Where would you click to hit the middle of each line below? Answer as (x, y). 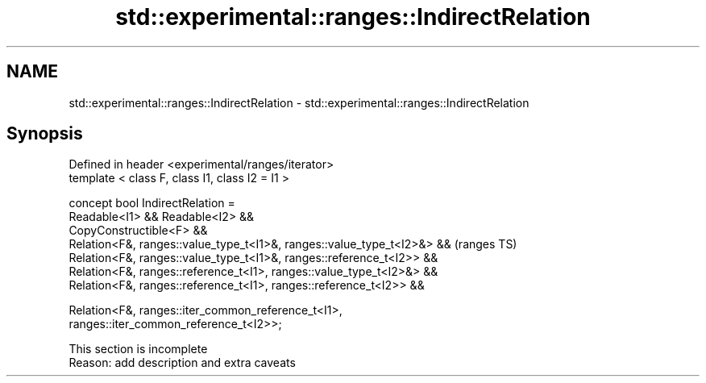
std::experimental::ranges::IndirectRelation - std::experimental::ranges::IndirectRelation (299, 102)
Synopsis (45, 134)
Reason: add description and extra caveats (182, 363)
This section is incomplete (138, 349)
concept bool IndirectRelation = (152, 203)
